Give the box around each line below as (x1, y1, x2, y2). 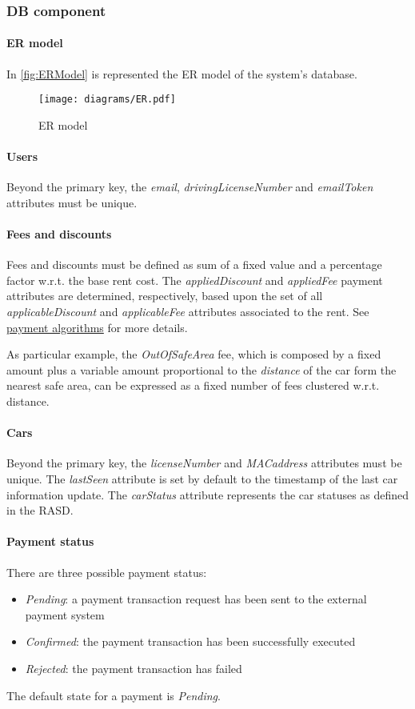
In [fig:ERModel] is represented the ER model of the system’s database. (6, 65, 357, 82)
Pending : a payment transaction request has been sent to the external (25, 591, 367, 607)
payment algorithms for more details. (6, 318, 188, 335)
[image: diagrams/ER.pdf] (38, 94, 176, 106)
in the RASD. (6, 502, 74, 519)
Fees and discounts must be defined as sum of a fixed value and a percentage (6, 256, 382, 273)
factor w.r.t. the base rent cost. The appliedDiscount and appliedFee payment (6, 271, 383, 288)
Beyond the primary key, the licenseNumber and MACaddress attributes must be (6, 455, 402, 471)
